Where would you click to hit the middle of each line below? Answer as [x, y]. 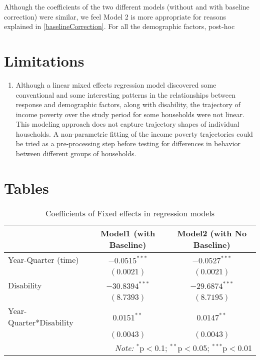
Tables [26, 188]
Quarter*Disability [41, 322]
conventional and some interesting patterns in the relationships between [125, 94]
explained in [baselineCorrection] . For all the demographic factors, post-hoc [119, 26]
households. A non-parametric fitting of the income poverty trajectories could [134, 133]
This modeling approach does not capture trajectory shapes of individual [127, 124]
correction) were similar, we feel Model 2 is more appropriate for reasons [115, 16]
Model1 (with [128, 233]
